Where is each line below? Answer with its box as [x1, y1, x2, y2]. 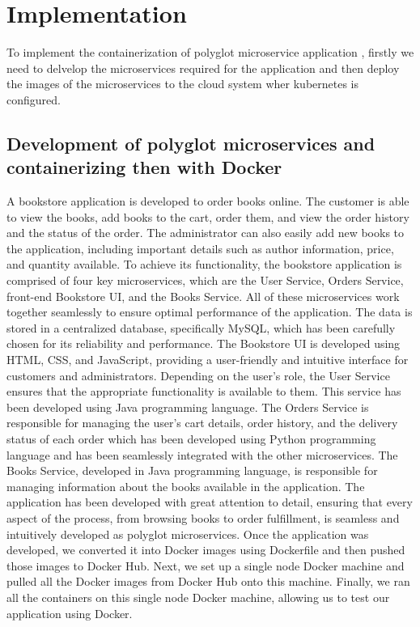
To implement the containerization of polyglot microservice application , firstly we [6, 44, 414, 61]
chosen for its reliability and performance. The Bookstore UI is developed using [6, 335, 401, 352]
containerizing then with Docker [6, 155, 282, 180]
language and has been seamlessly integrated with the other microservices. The [6, 446, 398, 463]
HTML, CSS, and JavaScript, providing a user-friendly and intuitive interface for [6, 351, 409, 368]
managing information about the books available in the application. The [6, 477, 365, 494]
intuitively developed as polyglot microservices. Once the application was [6, 525, 369, 542]
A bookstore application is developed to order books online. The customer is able [6, 193, 409, 210]
